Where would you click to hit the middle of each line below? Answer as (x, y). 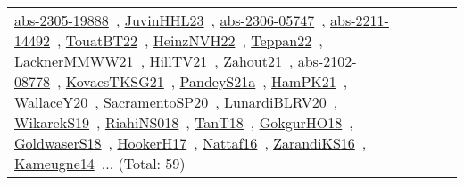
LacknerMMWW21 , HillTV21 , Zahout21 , (154, 61)
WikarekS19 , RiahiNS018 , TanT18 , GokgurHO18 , (184, 122)
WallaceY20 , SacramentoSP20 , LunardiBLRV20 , (176, 102)
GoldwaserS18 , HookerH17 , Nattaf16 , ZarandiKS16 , (191, 143)
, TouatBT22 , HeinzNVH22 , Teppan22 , (190, 40)
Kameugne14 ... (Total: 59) (100, 163)
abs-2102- (327, 61)
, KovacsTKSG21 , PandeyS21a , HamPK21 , (203, 81)
